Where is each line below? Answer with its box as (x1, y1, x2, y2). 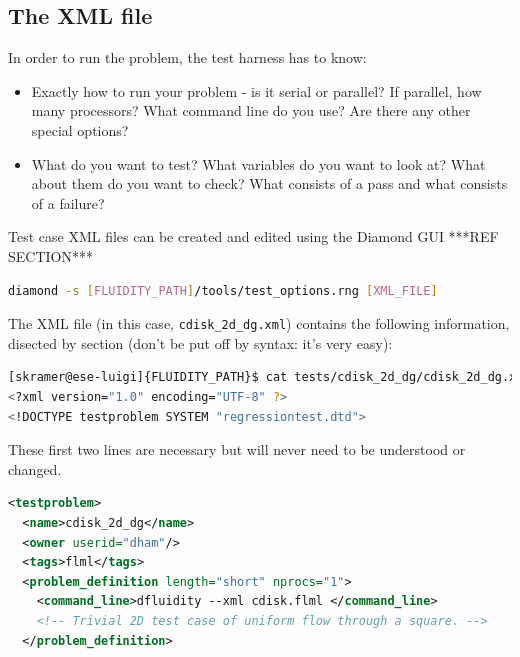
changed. (8, 458, 62, 479)
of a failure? (31, 192, 105, 213)
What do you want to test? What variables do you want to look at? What (31, 153, 486, 174)
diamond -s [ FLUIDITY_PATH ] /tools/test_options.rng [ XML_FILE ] (8, 283, 438, 298)
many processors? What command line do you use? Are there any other (31, 100, 471, 121)
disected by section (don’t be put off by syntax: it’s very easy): (8, 332, 393, 353)
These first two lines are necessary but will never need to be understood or (8, 439, 466, 460)
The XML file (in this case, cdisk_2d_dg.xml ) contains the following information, (8, 313, 510, 334)
